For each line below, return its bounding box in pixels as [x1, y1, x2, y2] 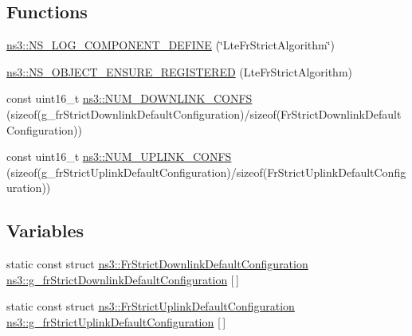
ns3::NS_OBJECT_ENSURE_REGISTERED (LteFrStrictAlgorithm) [6, 63, 352, 80]
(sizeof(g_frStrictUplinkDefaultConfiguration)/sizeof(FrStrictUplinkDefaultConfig [6, 163, 406, 180]
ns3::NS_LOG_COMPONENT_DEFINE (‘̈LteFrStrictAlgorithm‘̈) [6, 37, 335, 53]
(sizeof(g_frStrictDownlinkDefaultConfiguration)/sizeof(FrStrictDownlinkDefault [6, 105, 402, 122]
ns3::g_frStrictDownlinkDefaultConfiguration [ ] [6, 271, 239, 287]
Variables [6, 218, 84, 243]
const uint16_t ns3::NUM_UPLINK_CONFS [6, 148, 232, 165]
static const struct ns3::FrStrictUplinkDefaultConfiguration [6, 298, 295, 315]
